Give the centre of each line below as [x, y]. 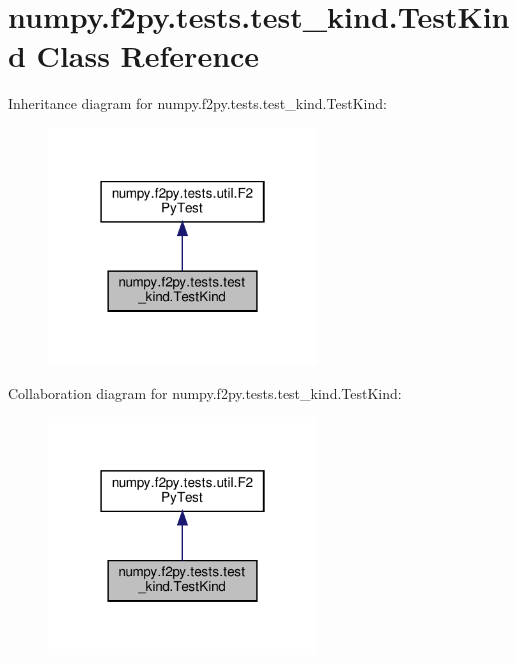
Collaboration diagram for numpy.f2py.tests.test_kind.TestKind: [205, 392]
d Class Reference [134, 55]
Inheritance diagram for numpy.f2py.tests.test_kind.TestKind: [197, 103]
